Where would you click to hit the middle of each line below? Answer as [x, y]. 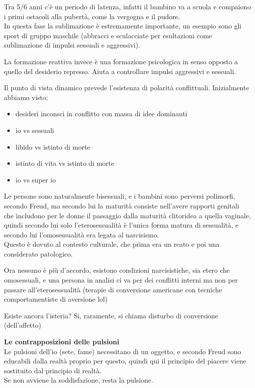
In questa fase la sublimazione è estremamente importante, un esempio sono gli [123, 26]
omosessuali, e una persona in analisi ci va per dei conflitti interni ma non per [121, 280]
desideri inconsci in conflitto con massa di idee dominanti [101, 114]
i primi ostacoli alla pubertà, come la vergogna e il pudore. [92, 16]
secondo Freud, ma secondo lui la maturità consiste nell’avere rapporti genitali [122, 205]
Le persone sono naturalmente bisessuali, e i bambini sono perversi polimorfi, [120, 196]
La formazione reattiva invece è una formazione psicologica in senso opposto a [121, 61]
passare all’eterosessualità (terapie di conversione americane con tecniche [113, 289]
